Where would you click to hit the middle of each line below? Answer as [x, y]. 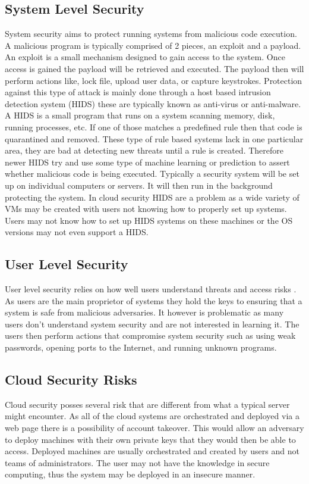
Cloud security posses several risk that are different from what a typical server [147, 404]
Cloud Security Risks [71, 380]
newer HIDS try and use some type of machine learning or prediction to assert [147, 162]
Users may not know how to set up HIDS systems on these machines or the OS [149, 220]
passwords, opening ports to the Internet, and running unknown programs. [141, 347]
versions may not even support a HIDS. [77, 232]
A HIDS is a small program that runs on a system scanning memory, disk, [140, 115]
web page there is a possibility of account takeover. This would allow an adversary [154, 428]
